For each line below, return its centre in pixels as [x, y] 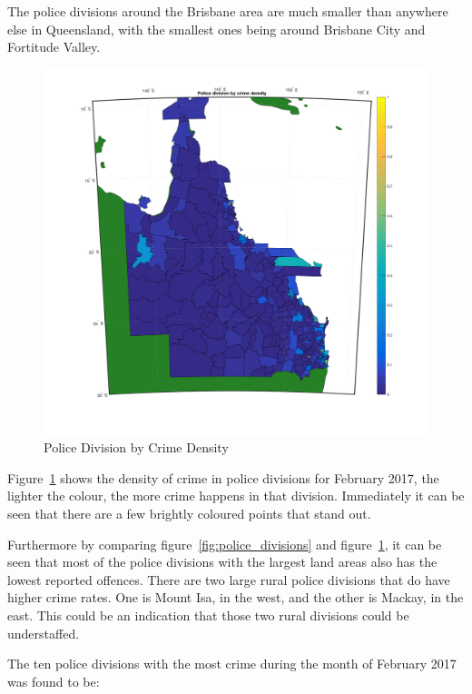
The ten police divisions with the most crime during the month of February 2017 [232, 664]
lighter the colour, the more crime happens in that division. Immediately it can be [236, 496]
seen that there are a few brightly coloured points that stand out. [189, 514]
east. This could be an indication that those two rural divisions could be [208, 615]
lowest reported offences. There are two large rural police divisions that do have [229, 579]
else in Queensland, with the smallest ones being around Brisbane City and [216, 29]
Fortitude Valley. [54, 47]
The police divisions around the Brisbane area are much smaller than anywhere [228, 11]
